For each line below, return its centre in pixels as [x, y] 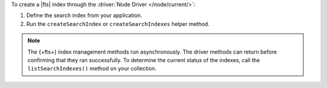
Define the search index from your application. [84, 16]
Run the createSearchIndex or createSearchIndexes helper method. [118, 24]
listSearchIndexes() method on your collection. [92, 69]
